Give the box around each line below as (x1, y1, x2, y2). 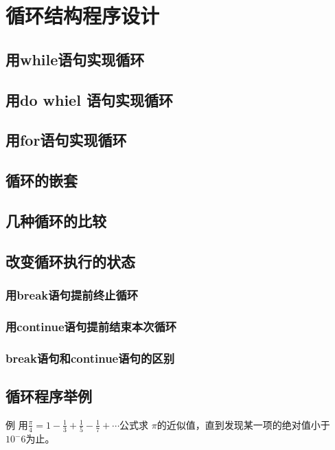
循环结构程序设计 (5, 1, 160, 30)
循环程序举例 (5, 385, 92, 406)
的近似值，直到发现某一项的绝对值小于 (157, 417, 330, 431)
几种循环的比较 (5, 210, 106, 231)
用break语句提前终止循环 (5, 286, 139, 303)
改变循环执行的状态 (5, 250, 135, 271)
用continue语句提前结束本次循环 (5, 317, 177, 335)
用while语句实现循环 (5, 48, 145, 69)
